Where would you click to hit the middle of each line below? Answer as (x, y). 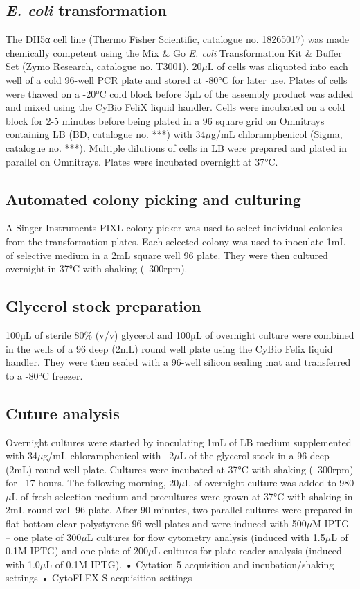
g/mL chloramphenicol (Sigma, (277, 134)
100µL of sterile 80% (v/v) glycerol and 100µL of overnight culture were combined (180, 334)
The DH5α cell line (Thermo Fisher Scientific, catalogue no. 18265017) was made (177, 39)
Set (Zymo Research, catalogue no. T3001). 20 (104, 66)
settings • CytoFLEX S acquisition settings (99, 578)
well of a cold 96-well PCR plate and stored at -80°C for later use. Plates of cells (177, 79)
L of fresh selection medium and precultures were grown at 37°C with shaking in (182, 496)
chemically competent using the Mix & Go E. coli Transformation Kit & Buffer (174, 52)
